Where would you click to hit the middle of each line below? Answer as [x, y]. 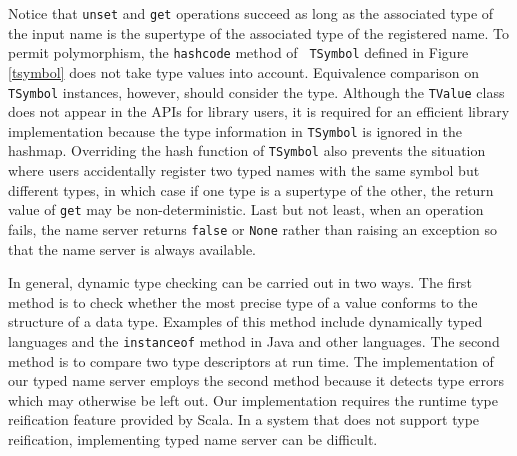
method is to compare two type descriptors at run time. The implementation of [251, 360]
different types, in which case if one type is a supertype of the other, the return [251, 189]
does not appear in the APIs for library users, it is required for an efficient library [259, 111]
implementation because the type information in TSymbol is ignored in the [235, 130]
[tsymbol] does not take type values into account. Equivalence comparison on [244, 71]
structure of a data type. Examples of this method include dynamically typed [245, 321]
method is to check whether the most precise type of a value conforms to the [243, 301]
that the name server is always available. [132, 248]
